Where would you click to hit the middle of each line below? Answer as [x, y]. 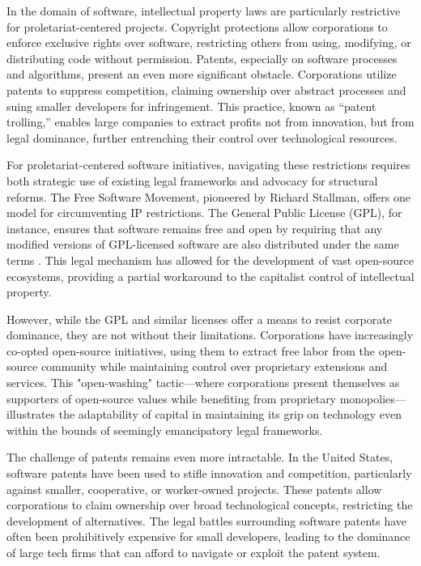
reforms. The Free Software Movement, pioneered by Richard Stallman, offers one [208, 196]
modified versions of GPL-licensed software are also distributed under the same [203, 244]
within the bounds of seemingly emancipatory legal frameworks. [165, 430]
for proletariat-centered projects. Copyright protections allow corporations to [197, 26]
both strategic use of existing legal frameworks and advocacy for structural [192, 180]
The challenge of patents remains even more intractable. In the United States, [200, 457]
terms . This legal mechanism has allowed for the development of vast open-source [210, 260]
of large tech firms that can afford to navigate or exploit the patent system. [193, 552]
